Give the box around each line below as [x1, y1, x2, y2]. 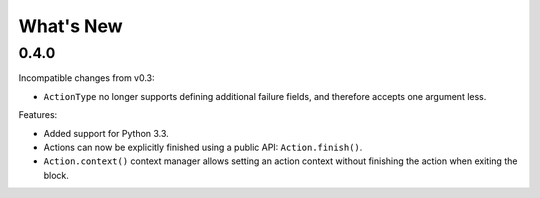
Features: [18, 109, 58, 121]
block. [43, 169, 70, 181]
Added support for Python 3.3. [43, 127, 169, 139]
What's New [18, 15, 124, 37]
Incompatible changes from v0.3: [18, 72, 155, 84]
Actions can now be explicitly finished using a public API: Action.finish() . [43, 141, 363, 153]
